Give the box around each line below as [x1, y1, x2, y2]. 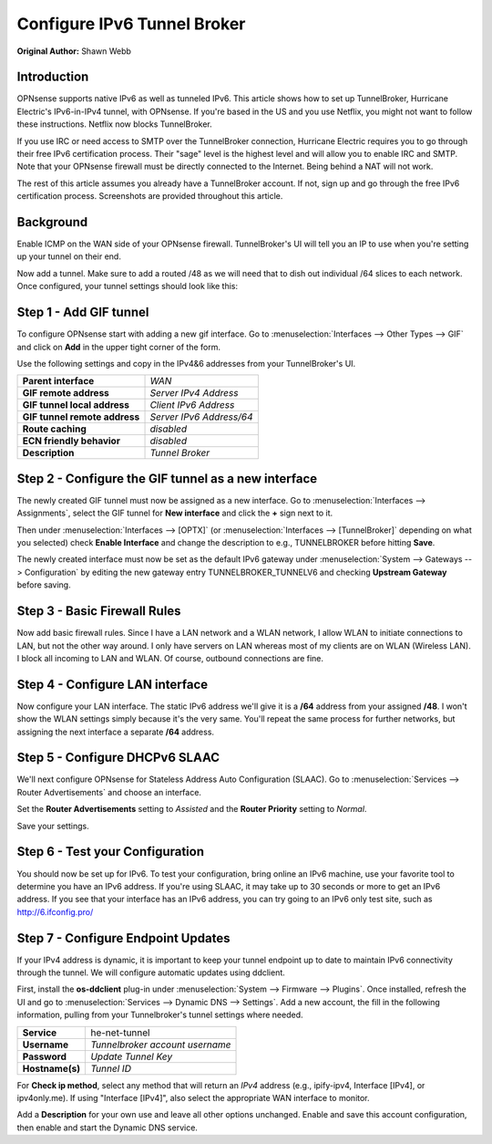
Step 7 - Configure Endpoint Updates [16, 931, 231, 946]
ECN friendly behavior [22, 434, 120, 447]
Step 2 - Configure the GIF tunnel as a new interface [16, 471, 318, 486]
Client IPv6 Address [149, 399, 235, 411]
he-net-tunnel [90, 1026, 150, 1039]
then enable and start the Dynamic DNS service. [16, 1122, 198, 1133]
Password [22, 1050, 67, 1063]
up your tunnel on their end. [16, 251, 122, 262]
